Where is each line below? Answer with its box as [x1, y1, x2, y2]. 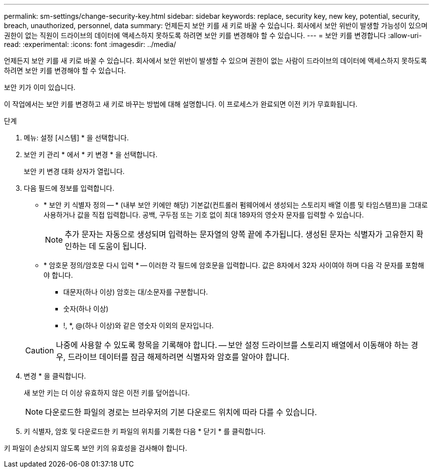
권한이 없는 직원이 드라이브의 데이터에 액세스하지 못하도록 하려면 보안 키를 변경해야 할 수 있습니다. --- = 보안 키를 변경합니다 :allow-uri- [4, 31, 422, 40]
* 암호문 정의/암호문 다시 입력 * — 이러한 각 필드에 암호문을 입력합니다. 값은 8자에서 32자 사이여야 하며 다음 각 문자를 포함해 [43, 261, 425, 269]
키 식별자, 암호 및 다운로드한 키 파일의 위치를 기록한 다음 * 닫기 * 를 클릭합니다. [24, 427, 266, 435]
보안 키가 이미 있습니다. [4, 83, 76, 91]
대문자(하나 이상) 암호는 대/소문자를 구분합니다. [63, 288, 208, 296]
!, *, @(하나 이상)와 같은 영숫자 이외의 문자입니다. [63, 321, 214, 330]
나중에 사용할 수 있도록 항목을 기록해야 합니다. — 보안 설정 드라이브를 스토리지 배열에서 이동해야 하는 [56, 340, 409, 350]
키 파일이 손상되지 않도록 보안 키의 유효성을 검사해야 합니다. [4, 444, 187, 452]
